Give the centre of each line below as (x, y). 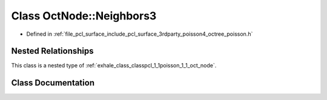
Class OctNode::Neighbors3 (84, 16)
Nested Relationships (52, 51)
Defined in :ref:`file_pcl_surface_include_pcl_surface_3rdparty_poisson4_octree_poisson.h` (140, 34)
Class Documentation (53, 83)
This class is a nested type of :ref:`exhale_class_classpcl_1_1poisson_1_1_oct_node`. (114, 65)
